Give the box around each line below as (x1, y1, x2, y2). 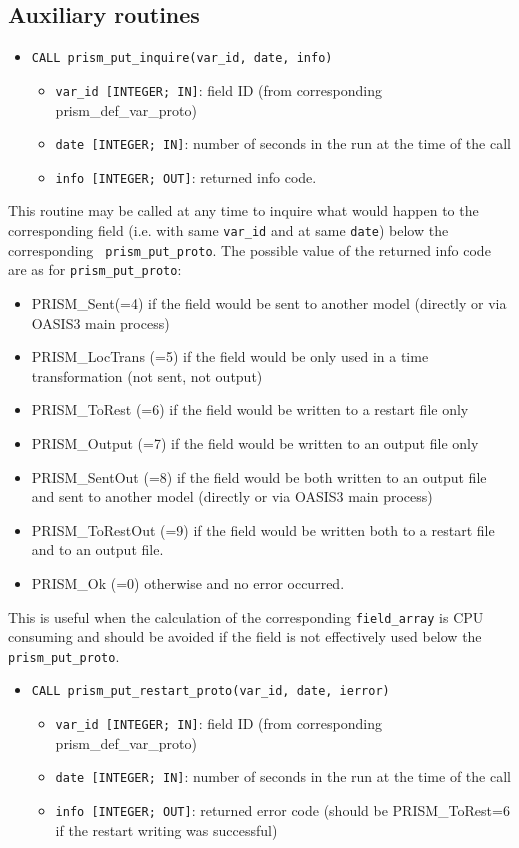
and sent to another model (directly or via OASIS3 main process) (31, 486, 433, 507)
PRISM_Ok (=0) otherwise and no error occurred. (31, 572, 345, 593)
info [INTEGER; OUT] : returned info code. (55, 166, 317, 187)
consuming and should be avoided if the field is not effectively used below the (8, 626, 482, 647)
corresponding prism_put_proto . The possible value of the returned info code (8, 239, 491, 260)
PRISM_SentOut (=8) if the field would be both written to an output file (31, 466, 487, 487)
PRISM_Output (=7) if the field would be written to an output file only (31, 432, 479, 453)
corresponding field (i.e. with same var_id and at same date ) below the (8, 220, 449, 241)
